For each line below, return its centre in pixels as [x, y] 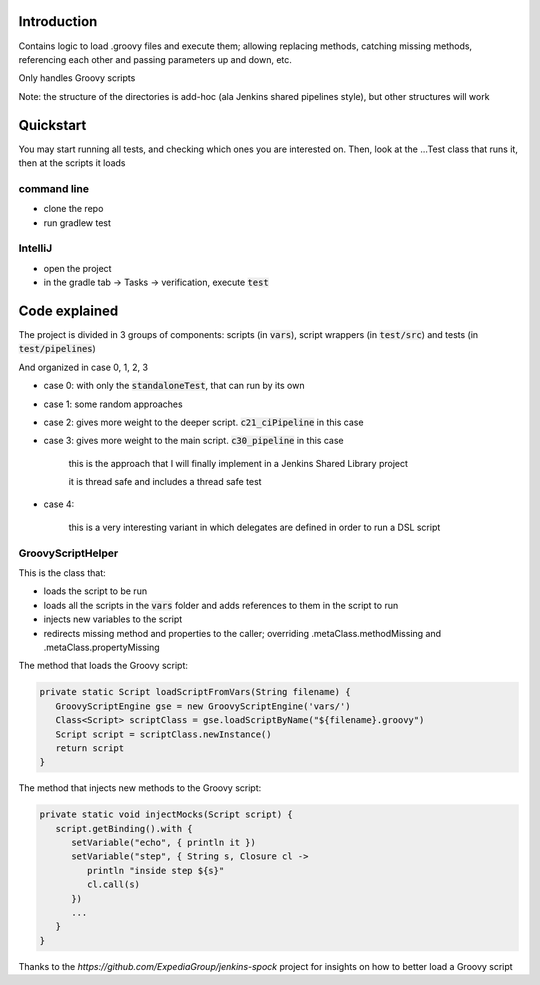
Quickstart [52, 125]
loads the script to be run [95, 591]
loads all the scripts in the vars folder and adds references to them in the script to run [221, 605]
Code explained [68, 310]
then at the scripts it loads [72, 162]
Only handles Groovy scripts [77, 78]
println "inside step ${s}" [155, 870]
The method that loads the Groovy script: [103, 666]
